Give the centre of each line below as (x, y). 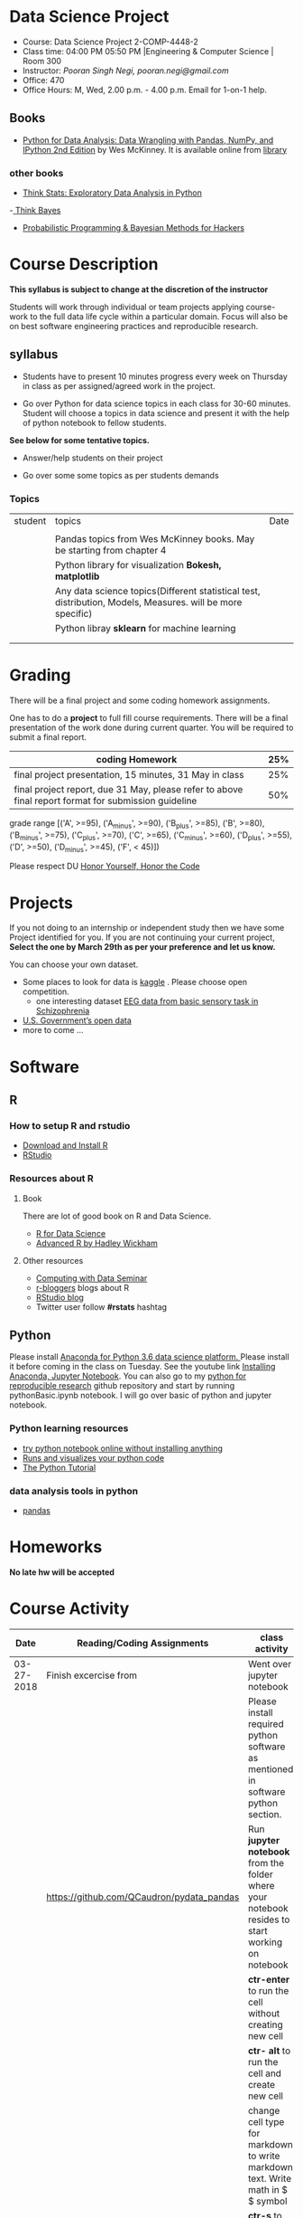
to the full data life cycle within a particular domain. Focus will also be (159, 316)
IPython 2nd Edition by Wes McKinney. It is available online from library (155, 149)
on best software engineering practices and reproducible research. (134, 326)
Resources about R (51, 1179)
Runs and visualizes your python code (93, 1457)
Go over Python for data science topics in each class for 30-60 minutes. (156, 403)
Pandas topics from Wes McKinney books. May (155, 539)
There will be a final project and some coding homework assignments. (140, 701)
